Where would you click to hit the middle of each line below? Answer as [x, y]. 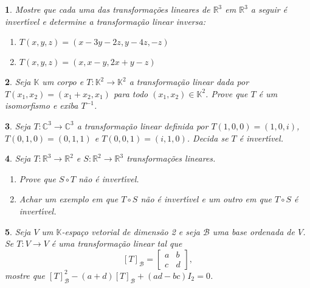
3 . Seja [18, 125]
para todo [131, 93]
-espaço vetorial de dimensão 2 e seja [131, 231]
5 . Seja [18, 231]
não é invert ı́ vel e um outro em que [206, 199]
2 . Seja [18, 82]
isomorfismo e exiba [42, 105]
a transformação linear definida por [143, 125]
